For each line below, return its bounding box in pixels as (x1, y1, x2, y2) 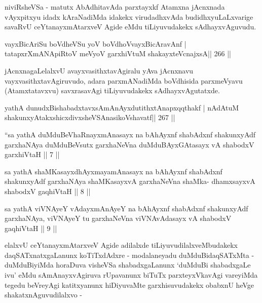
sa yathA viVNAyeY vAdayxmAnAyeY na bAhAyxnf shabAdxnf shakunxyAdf (5, 203, 248, 213)
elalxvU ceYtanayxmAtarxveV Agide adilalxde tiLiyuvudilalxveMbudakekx (5, 240, 238, 250)
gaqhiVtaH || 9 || (5, 222, 57, 233)
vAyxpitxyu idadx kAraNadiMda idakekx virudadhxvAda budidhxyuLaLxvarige (5, 11, 253, 22)
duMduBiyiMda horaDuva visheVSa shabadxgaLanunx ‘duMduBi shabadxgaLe (5, 259, 251, 270)
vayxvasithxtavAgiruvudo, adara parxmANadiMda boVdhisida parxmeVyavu (5, 75, 243, 86)
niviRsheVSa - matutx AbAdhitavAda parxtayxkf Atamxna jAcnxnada (5, 2, 225, 12)
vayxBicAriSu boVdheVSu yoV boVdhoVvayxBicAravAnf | (5, 38, 186, 49)
